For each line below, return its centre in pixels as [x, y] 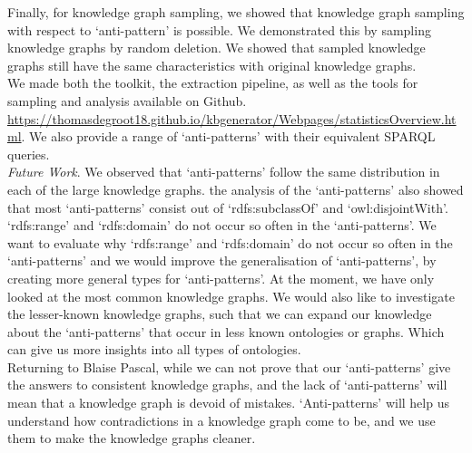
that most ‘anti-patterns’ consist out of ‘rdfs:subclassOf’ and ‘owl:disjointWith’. [228, 207]
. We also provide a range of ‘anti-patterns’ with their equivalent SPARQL [228, 136]
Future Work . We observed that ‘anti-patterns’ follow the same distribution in [224, 172]
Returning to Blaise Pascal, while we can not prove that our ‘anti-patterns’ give [229, 366]
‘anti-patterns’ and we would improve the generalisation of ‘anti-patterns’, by [222, 260]
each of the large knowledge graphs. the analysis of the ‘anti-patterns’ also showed [236, 189]
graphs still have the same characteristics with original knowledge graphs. [212, 65]
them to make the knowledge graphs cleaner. [132, 438]
